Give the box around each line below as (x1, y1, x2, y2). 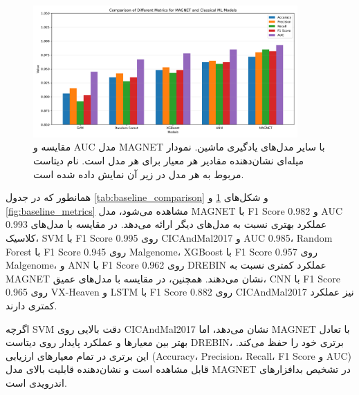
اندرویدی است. (6, 375, 67, 389)
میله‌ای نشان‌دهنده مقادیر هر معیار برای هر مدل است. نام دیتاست (33, 153, 304, 167)
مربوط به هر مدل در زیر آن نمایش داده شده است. (33, 166, 244, 181)
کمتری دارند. (6, 298, 57, 312)
